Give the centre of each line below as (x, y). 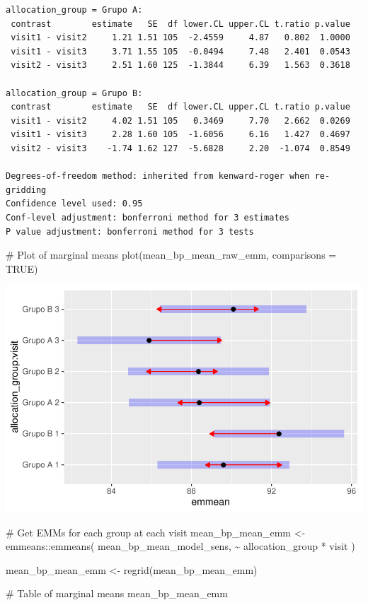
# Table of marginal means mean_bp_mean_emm (117, 593)
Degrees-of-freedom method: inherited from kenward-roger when (158, 176)
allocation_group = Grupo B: (74, 93)
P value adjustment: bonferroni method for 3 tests (130, 231)
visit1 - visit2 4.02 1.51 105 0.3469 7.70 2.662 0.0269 (180, 121)
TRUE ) (22, 268)
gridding (26, 190)
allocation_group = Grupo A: (74, 10)
